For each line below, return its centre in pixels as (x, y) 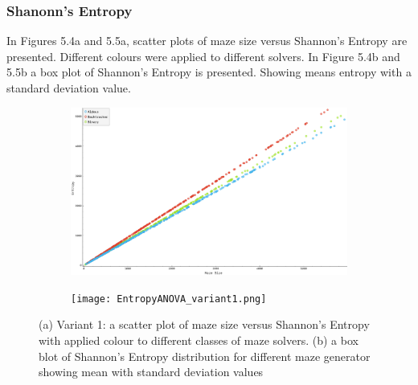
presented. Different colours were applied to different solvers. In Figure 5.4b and (203, 56)
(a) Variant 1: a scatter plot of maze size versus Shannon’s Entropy (204, 324)
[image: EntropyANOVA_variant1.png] (169, 299)
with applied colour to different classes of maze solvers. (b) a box (199, 340)
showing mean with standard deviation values (151, 372)
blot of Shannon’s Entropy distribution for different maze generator (205, 356)
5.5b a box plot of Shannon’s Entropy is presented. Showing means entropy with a (209, 72)
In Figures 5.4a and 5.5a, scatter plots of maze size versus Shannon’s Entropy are (207, 41)
